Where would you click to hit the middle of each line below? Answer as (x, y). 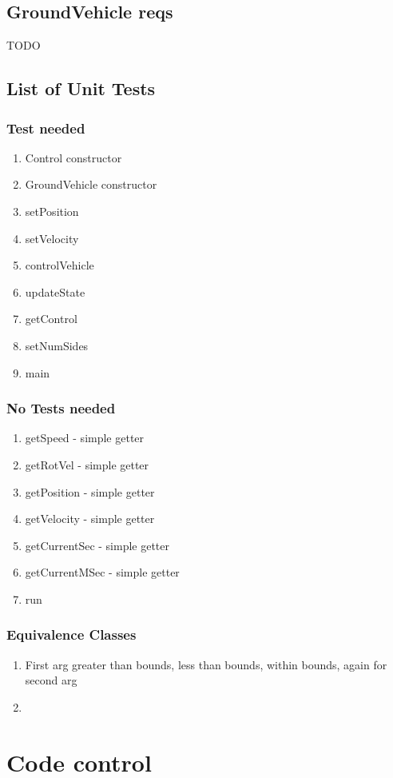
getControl (51, 319)
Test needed (46, 128)
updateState (55, 291)
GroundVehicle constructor (91, 184)
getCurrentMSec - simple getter (102, 572)
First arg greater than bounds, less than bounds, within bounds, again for (206, 664)
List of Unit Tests (81, 88)
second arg (51, 680)
